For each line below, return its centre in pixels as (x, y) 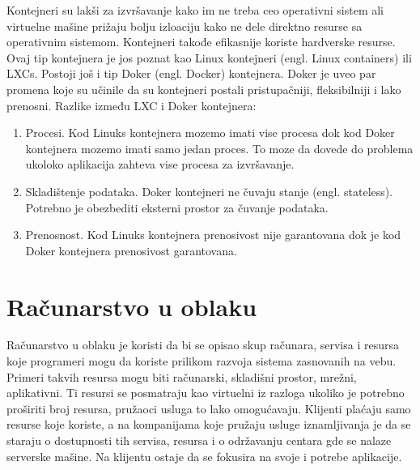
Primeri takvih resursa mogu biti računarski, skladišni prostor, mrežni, (182, 376)
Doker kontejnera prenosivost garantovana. (131, 250)
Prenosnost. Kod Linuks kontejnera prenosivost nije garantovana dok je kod (213, 235)
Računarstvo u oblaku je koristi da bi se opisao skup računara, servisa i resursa (203, 345)
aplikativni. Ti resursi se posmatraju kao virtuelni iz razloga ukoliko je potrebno (206, 393)
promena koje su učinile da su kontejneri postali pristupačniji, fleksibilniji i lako (204, 89)
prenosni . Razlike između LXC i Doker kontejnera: (132, 105)
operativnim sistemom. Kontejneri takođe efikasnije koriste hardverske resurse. (201, 42)
